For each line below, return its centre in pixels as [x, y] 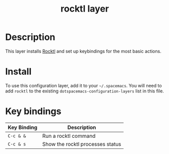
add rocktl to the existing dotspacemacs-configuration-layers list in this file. [84, 91]
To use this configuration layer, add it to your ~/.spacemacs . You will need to [84, 85]
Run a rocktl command [69, 136]
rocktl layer [85, 9]
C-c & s [17, 144]
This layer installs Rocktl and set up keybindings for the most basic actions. [83, 51]
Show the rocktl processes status [82, 144]
